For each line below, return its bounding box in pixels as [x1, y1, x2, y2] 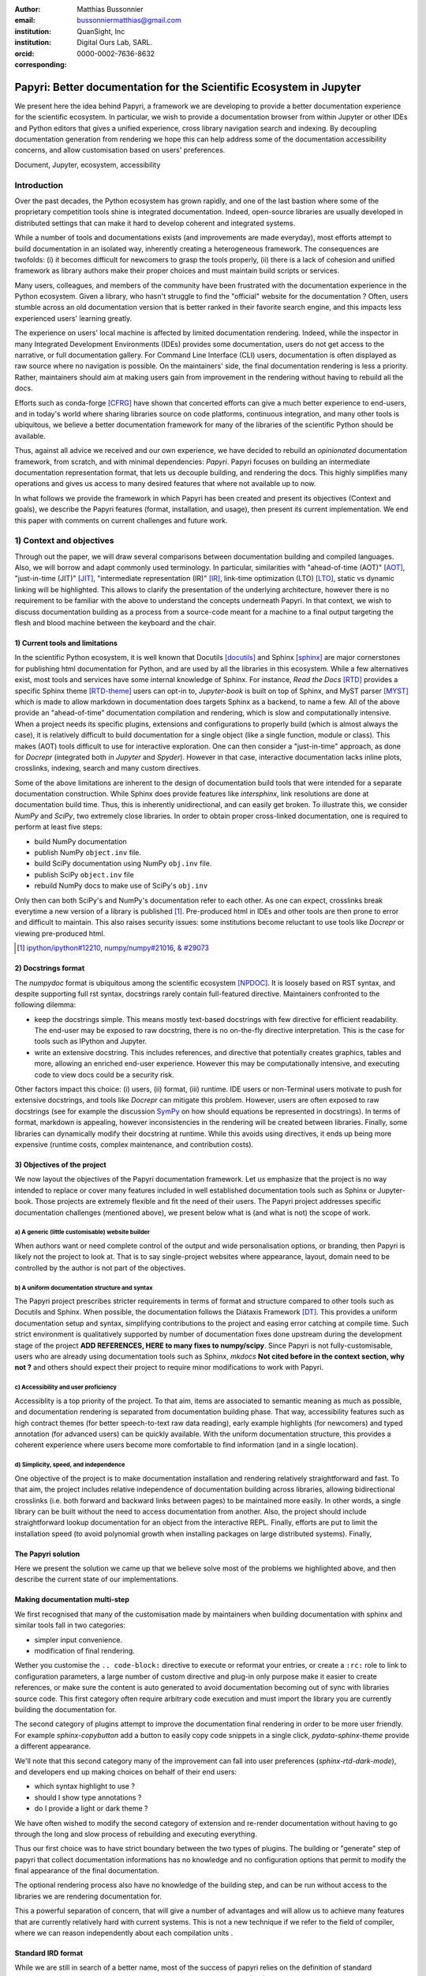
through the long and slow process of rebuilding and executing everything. [14, 1829, 258, 1838]
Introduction [14, 179, 63, 190]
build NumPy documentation [34, 836, 128, 846]
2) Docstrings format [14, 963, 85, 973]
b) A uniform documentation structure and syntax [14, 1284, 153, 1292]
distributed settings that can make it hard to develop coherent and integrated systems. [14, 218, 296, 228]
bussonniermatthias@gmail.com [77, 16, 181, 25]
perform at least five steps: [14, 822, 103, 832]
